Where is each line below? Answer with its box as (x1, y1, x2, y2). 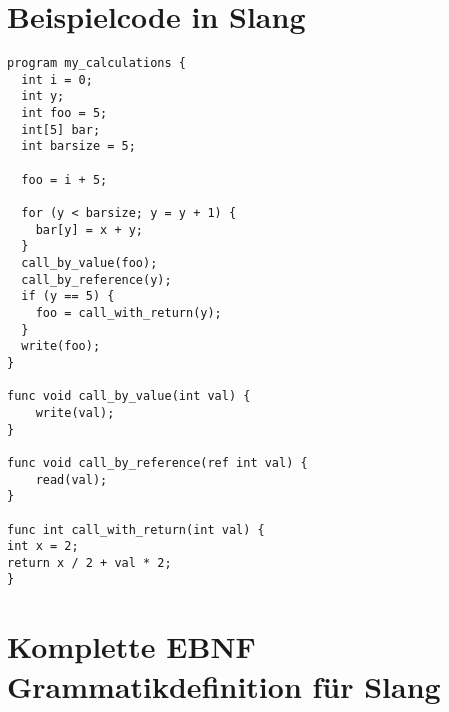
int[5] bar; (21, 122, 101, 137)
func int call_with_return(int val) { (7, 522, 265, 537)
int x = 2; (7, 539, 79, 554)
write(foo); (21, 339, 101, 354)
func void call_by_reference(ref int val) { (7, 455, 308, 470)
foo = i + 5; (21, 172, 108, 187)
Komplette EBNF (7, 626, 256, 667)
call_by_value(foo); (21, 256, 158, 270)
